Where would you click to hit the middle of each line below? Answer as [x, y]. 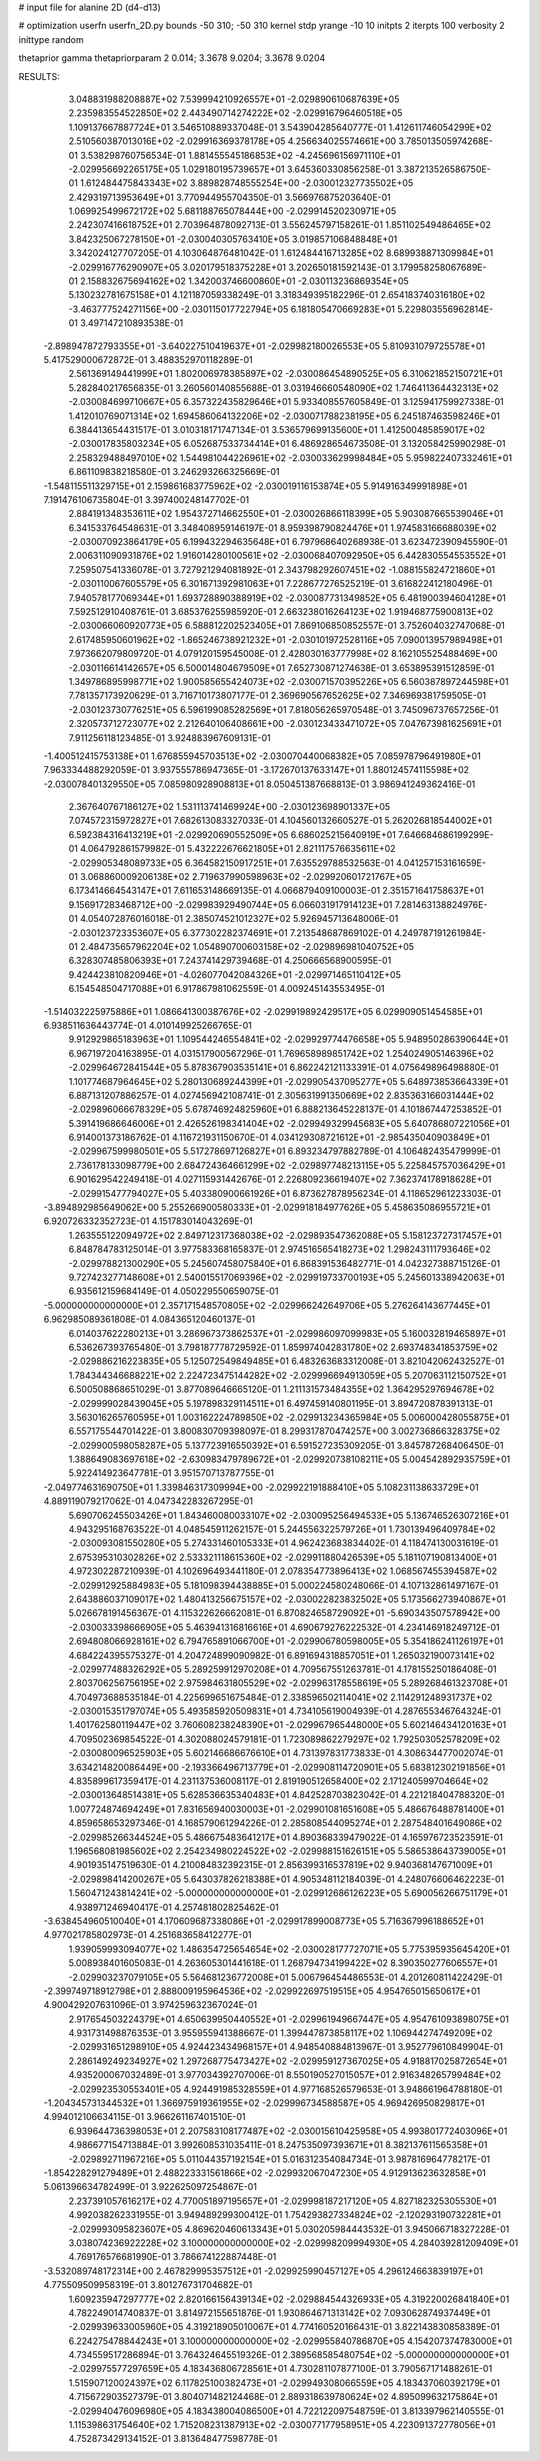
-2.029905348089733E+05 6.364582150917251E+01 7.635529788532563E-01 [231, 862]
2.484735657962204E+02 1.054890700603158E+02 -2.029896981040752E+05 [247, 946]
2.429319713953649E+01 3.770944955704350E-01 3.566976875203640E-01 [230, 197]
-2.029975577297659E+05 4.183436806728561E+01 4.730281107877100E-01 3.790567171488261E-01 [280, 2369]
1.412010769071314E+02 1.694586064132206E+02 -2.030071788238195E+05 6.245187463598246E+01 [284, 416]
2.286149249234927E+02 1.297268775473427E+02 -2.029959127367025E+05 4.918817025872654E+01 [287, 2061]
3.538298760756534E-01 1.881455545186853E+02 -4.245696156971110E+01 [240, 155]
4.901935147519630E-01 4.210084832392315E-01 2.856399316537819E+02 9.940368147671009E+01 [280, 1865]
